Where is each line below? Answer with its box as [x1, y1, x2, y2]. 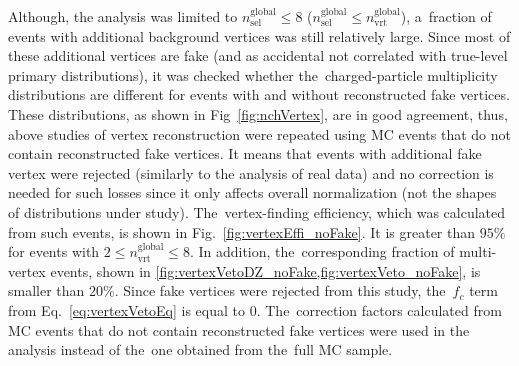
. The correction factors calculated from [256, 299, 502, 320]
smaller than [8, 280, 85, 301]
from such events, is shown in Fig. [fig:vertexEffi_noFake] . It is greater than [8, 221, 476, 242]
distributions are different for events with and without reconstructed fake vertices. [8, 84, 510, 105]
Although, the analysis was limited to [8, 6, 238, 26]
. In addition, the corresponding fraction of [189, 241, 455, 262]
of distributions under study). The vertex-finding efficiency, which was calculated [8, 201, 506, 222]
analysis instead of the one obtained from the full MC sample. [8, 339, 393, 360]
